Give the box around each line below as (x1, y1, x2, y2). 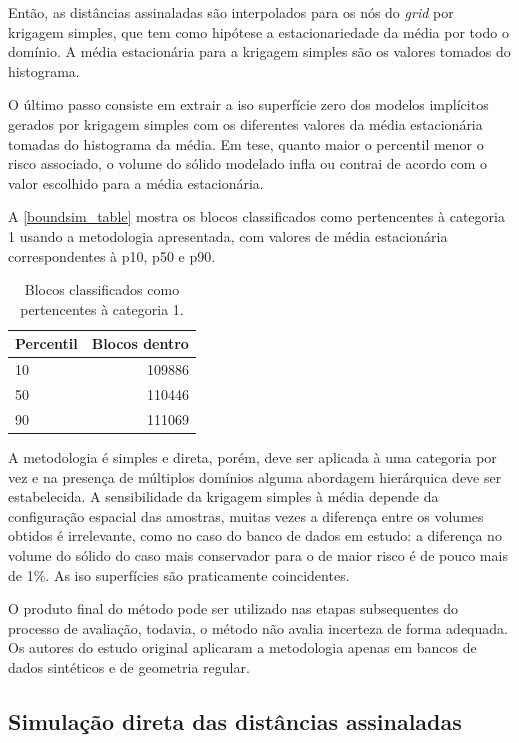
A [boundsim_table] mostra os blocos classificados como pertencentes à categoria (8, 206, 505, 227)
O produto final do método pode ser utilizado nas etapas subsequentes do (8, 598, 459, 619)
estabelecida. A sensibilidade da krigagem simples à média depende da (8, 486, 439, 507)
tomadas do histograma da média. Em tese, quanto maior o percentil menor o (8, 133, 484, 154)
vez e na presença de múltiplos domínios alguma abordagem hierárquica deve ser (8, 466, 502, 487)
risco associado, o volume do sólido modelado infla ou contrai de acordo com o (8, 153, 488, 174)
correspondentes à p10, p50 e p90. (8, 245, 216, 266)
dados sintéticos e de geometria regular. (8, 656, 250, 677)
